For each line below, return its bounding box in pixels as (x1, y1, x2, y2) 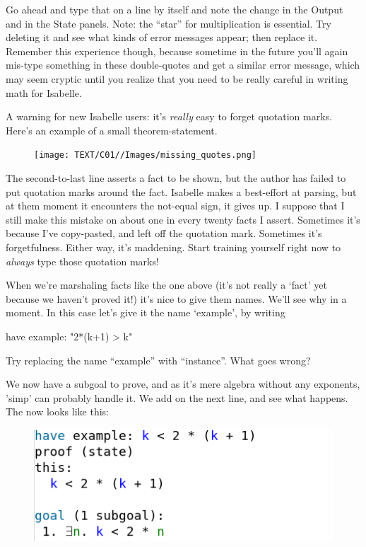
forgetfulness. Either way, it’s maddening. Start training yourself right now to (6, 239, 341, 254)
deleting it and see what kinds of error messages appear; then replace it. (6, 30, 318, 45)
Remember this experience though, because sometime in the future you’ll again (6, 43, 348, 58)
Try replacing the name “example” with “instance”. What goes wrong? (6, 352, 311, 367)
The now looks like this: (6, 404, 109, 419)
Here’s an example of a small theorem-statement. (6, 122, 218, 137)
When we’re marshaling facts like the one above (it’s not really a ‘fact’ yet (6, 277, 327, 292)
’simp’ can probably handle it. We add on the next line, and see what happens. (6, 390, 348, 405)
